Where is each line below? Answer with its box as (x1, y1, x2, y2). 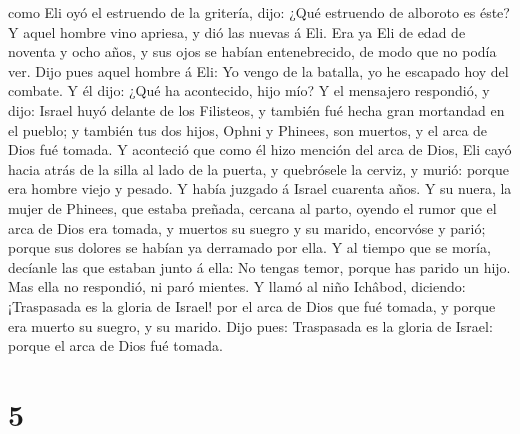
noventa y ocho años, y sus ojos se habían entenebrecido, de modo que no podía (8, 41, 497, 62)
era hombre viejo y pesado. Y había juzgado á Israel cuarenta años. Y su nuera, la (8, 178, 512, 199)
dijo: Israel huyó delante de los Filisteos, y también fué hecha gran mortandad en (8, 99, 505, 120)
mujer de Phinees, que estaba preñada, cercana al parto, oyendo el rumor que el (8, 197, 497, 218)
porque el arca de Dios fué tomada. (8, 335, 224, 356)
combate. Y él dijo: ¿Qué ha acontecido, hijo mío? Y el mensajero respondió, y (8, 80, 490, 101)
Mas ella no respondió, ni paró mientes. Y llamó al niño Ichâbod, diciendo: (8, 276, 466, 297)
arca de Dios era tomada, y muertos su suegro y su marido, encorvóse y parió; (8, 217, 486, 238)
